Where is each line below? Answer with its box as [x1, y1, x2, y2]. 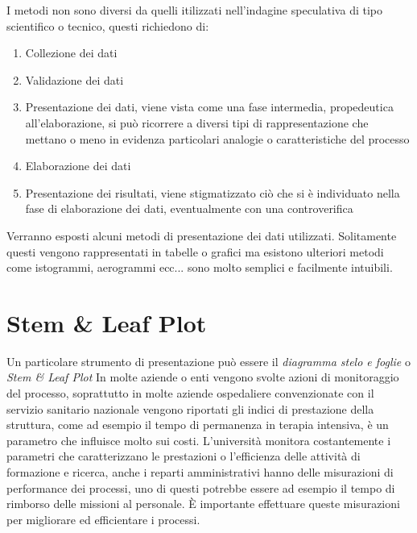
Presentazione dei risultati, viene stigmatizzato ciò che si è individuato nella [25, 184, 400, 201]
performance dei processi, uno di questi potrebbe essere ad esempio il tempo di [6, 479, 395, 496]
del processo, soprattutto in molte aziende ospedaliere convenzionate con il [6, 385, 374, 402]
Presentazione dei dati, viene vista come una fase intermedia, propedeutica [25, 98, 394, 115]
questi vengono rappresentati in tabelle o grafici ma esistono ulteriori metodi [6, 243, 384, 260]
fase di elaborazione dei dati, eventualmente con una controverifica [25, 200, 353, 217]
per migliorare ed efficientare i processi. [6, 510, 200, 527]
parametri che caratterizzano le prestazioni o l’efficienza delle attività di [6, 448, 361, 464]
